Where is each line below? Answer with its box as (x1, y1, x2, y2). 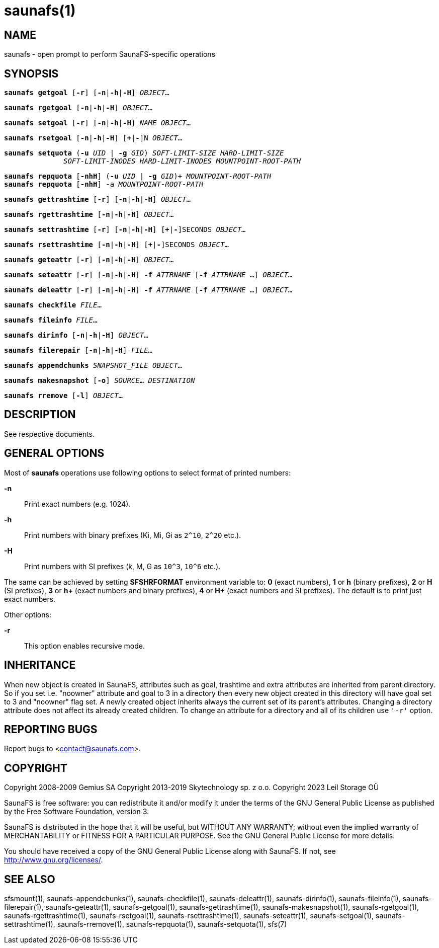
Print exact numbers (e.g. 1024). (24, 499, 131, 508)
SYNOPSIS (4, 67, 59, 80)
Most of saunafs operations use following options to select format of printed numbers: (4, 468, 291, 477)
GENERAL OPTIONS (4, 447, 105, 460)
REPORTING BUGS (4, 723, 98, 736)
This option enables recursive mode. (24, 641, 145, 650)
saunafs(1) (4, 2, 76, 19)
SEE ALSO (4, 873, 55, 886)
